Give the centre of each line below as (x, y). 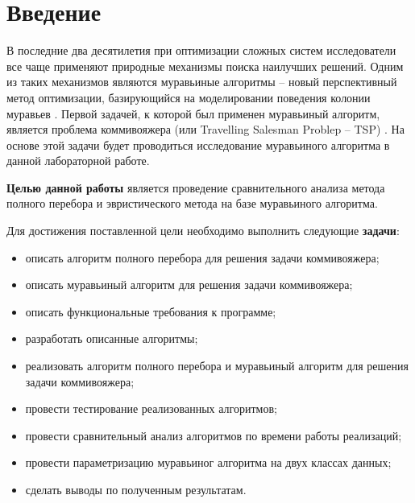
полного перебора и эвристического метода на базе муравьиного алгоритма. (192, 203)
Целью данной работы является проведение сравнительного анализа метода (196, 187)
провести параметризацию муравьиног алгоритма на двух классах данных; (208, 462)
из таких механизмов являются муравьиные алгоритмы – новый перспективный (202, 82)
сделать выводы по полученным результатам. (136, 489)
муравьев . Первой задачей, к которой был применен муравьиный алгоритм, (193, 113)
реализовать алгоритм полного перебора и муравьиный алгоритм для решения (217, 366)
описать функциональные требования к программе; (151, 311)
